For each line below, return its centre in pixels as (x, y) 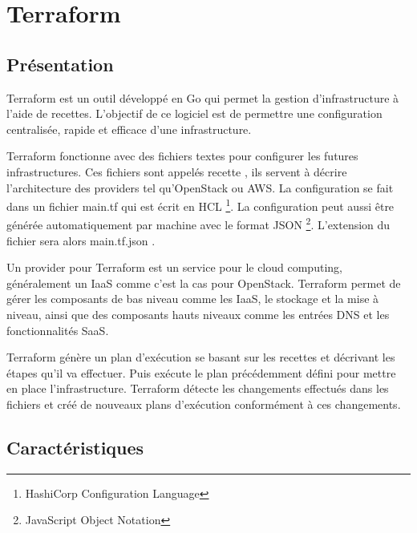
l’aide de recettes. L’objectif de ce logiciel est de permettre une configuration (194, 113)
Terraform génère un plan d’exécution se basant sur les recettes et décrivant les (201, 357)
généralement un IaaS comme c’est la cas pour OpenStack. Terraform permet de (204, 283)
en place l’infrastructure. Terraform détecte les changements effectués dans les (198, 388)
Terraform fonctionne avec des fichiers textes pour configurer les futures (182, 156)
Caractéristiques (75, 447)
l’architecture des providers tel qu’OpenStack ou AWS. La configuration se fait (200, 187)
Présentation (60, 64)
